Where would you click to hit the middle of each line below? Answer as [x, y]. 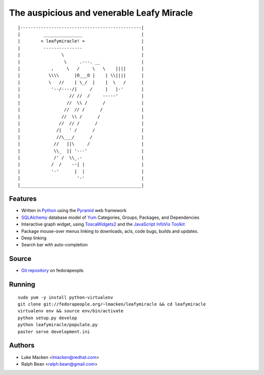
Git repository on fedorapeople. [53, 270]
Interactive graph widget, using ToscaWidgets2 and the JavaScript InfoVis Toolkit [103, 224]
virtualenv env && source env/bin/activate [71, 311]
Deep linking [34, 238]
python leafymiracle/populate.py [58, 325]
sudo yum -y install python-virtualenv [66, 297]
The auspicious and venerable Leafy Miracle [101, 13]
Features [23, 199]
